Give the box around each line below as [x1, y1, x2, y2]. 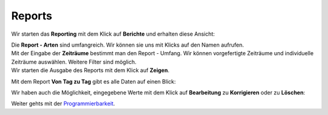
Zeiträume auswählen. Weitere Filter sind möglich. [11, 58, 137, 65]
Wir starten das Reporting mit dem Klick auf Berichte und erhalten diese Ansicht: [11, 30, 215, 38]
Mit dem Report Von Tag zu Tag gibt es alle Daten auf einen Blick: [11, 77, 176, 85]
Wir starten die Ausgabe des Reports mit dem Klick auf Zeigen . [11, 67, 169, 74]
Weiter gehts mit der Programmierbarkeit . [11, 100, 115, 107]
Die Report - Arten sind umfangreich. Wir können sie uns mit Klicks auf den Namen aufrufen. [11, 41, 244, 48]
